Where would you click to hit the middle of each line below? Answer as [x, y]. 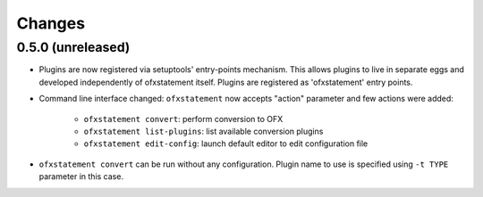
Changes [51, 23]
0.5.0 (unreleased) [73, 47]
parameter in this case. [81, 176]
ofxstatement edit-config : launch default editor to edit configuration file [226, 144]
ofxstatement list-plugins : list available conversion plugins [203, 131]
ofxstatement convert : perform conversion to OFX [183, 119]
